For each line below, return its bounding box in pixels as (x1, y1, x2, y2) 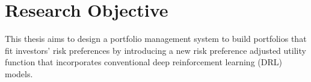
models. (5, 67, 33, 80)
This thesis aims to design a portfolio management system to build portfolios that (5, 32, 307, 45)
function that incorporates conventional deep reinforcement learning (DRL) (5, 56, 282, 68)
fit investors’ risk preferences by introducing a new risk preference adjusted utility (5, 44, 306, 56)
